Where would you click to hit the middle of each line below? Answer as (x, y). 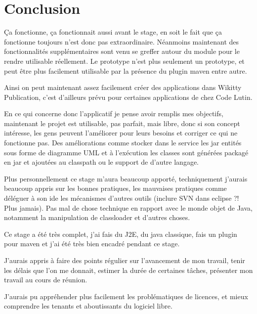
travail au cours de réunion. (46, 280)
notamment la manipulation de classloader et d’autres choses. (97, 217)
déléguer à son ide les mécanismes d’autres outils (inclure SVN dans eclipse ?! (122, 198)
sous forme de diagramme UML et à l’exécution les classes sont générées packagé (126, 152)
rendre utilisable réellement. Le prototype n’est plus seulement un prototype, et (124, 61)
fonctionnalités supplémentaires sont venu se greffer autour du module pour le (122, 51)
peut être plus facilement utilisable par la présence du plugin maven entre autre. (126, 70)
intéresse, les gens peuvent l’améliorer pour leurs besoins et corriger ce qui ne (121, 133)
